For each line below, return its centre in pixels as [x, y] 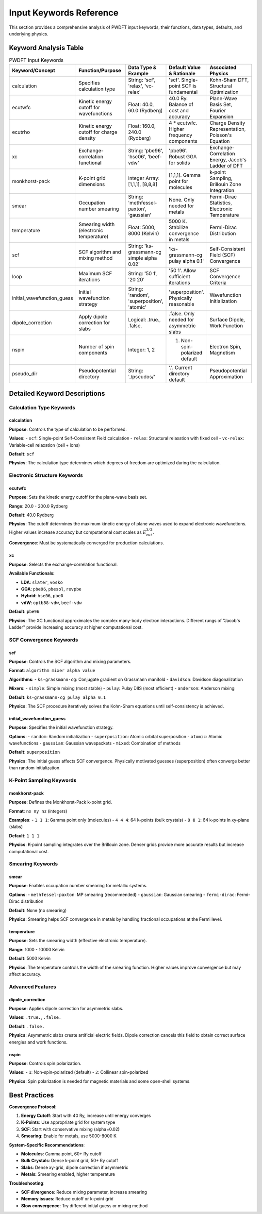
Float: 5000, [142, 227]
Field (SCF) [222, 255]
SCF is [189, 86]
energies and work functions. [38, 1042]
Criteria [218, 283]
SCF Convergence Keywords [44, 640]
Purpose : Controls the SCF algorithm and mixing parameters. [70, 661]
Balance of [181, 104]
